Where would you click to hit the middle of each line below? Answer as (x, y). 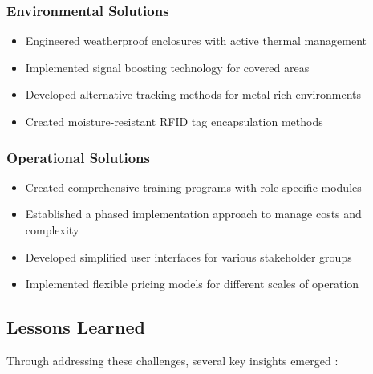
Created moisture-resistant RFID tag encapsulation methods (174, 121)
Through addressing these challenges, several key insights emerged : (172, 360)
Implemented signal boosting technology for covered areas (167, 67)
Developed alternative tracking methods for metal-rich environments (193, 94)
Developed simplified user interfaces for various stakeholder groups (189, 256)
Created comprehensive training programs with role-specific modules (193, 187)
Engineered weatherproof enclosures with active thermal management (196, 41)
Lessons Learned (76, 327)
